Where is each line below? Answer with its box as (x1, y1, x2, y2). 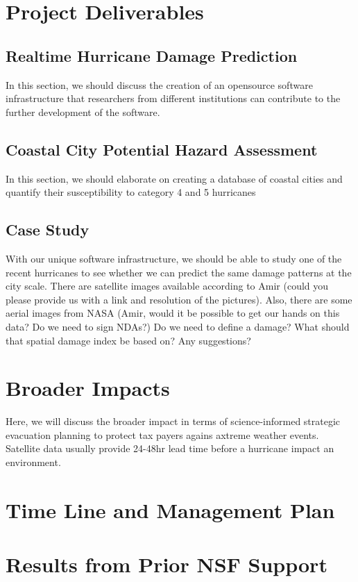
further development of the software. (6, 104, 160, 119)
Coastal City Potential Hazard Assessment (6, 138, 318, 160)
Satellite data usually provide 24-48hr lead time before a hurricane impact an (6, 441, 334, 456)
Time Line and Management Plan (6, 495, 335, 524)
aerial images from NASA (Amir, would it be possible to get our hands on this (6, 306, 340, 320)
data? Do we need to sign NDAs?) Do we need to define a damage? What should (6, 319, 350, 333)
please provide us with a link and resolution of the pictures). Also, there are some (6, 292, 352, 306)
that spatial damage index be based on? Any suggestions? (6, 333, 251, 347)
